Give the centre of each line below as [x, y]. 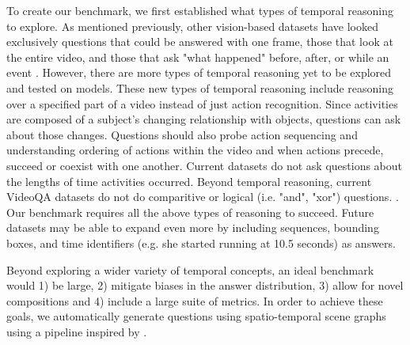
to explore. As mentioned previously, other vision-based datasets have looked [192, 26]
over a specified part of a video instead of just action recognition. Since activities [202, 103]
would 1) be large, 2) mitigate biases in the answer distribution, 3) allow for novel [205, 285]
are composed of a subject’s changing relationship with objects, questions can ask [204, 119]
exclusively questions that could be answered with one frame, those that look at [200, 42]
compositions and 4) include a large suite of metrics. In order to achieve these [195, 300]
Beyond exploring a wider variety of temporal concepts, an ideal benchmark [190, 269]
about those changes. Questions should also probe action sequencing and [182, 134]
